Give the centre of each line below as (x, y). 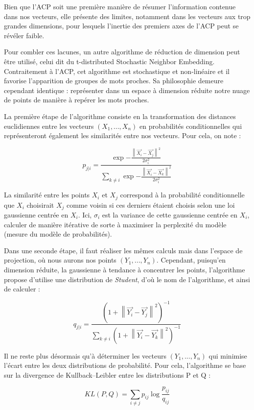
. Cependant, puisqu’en (191, 260)
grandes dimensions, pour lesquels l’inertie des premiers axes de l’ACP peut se (121, 26)
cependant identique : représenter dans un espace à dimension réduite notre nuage (127, 90)
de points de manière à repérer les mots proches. (77, 100)
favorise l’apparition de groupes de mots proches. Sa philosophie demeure (114, 81)
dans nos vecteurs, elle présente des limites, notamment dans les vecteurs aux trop (127, 16)
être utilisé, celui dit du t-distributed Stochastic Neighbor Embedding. (109, 61)
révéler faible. (24, 35)
